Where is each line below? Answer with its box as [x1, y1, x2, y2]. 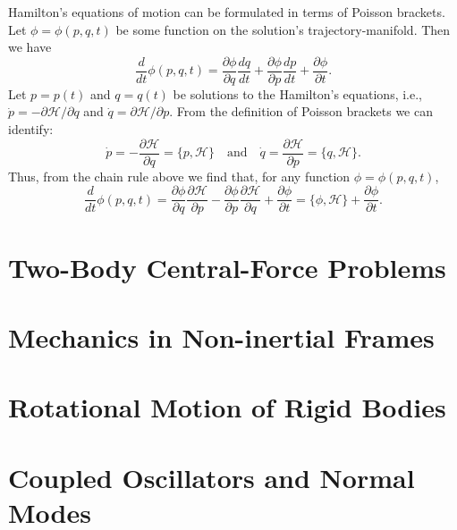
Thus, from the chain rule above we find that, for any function [8, 166, 351, 185]
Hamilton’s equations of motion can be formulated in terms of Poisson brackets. [8, 3, 445, 21]
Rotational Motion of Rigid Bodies [8, 389, 446, 425]
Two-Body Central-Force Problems [8, 248, 446, 285]
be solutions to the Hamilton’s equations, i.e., [173, 84, 422, 103]
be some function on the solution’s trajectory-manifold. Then [115, 20, 451, 38]
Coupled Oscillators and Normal [8, 458, 415, 495]
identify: [8, 120, 54, 139]
